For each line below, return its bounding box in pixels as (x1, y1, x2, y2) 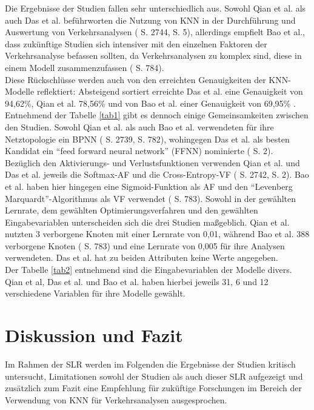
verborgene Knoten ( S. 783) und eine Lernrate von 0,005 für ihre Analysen (5, 239, 285, 252)
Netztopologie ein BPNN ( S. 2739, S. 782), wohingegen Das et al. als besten (5, 132, 290, 145)
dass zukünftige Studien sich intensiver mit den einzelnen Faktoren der (5, 37, 267, 50)
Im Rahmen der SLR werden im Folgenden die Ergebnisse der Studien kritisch (5, 357, 296, 370)
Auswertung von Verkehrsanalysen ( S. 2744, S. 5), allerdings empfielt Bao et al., (5, 25, 305, 38)
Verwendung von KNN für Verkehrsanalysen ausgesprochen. (5, 393, 227, 406)
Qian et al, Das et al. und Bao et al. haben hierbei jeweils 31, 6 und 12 (5, 275, 269, 287)
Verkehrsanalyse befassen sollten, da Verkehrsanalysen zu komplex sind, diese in (5, 49, 302, 62)
